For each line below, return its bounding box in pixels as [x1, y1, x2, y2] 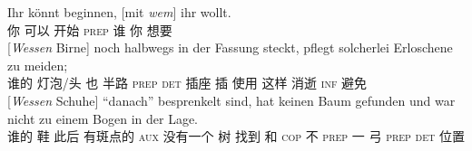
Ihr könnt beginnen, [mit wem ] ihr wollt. [7, 3, 231, 21]
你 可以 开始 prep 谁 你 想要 [7, 20, 172, 39]
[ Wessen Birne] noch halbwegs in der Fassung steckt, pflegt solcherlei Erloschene [7, 38, 453, 57]
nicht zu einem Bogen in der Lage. [7, 109, 199, 127]
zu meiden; [7, 55, 68, 74]
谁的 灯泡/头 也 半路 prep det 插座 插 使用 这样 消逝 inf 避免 [7, 73, 368, 92]
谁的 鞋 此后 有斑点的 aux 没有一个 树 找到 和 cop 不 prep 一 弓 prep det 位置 [7, 127, 465, 146]
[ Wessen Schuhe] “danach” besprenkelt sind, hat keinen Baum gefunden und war [7, 90, 456, 109]
